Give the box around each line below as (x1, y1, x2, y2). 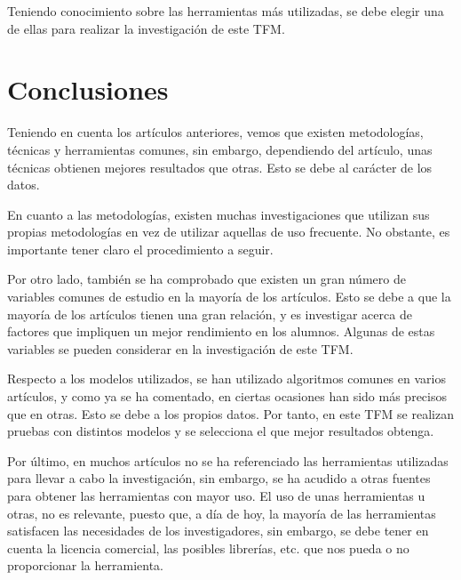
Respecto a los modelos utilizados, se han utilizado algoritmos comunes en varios (7, 369, 446, 388)
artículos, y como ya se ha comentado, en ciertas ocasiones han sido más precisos (7, 387, 447, 406)
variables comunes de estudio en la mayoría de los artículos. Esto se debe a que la (7, 287, 451, 306)
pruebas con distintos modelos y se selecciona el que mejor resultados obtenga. (7, 422, 434, 440)
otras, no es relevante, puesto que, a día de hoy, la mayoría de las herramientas (7, 503, 436, 522)
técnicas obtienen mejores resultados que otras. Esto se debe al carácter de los (7, 157, 433, 176)
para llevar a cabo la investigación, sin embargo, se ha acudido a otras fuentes (7, 469, 431, 487)
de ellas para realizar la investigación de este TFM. (7, 19, 285, 37)
